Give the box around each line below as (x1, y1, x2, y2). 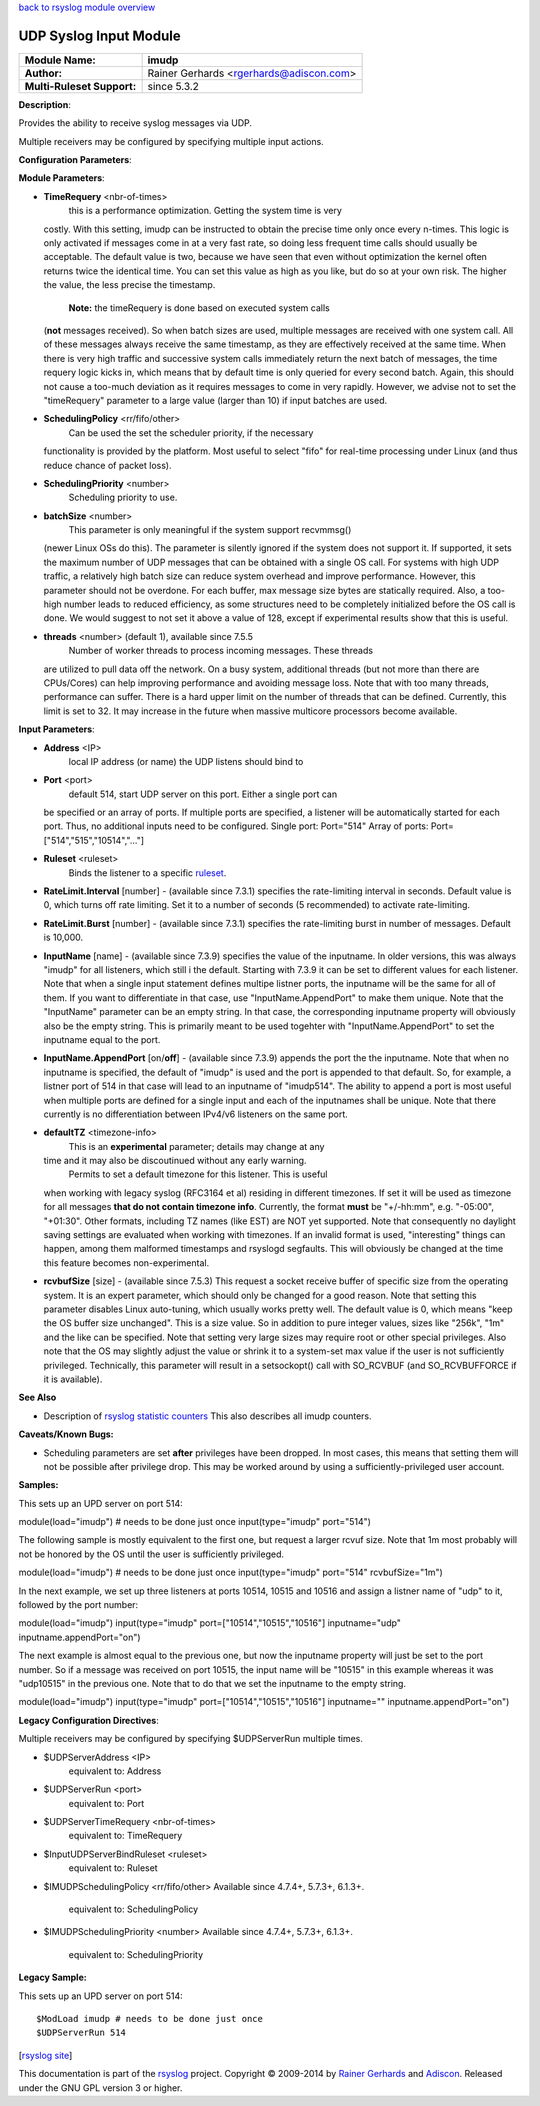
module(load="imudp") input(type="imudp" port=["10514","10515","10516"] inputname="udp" (18, 1617, 402, 1629)
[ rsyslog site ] (18, 2049, 73, 2061)
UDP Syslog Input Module (18, 27, 181, 44)
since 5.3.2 (147, 79, 200, 93)
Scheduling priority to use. (68, 491, 178, 504)
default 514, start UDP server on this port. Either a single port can (68, 788, 338, 800)
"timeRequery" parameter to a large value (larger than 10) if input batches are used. (43, 394, 388, 406)
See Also (18, 1391, 57, 1404)
